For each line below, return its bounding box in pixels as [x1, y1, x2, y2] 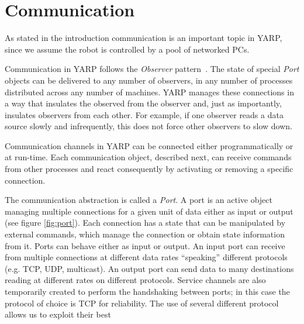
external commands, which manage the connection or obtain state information [5, 228, 285, 240]
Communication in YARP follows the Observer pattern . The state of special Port [5, 63, 299, 75]
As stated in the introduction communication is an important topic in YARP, [5, 32, 282, 44]
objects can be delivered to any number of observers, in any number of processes [5, 74, 293, 86]
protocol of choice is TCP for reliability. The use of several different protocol [5, 297, 279, 309]
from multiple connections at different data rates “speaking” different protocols [5, 251, 288, 263]
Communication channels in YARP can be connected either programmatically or [5, 139, 293, 151]
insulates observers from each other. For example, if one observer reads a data [5, 108, 284, 120]
